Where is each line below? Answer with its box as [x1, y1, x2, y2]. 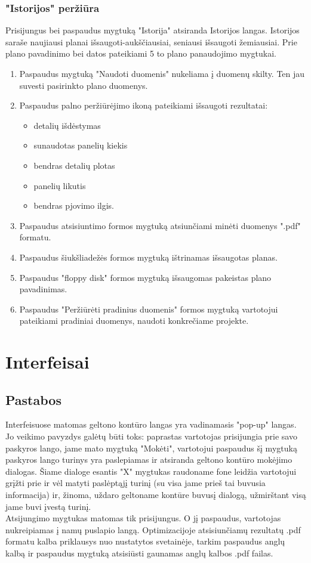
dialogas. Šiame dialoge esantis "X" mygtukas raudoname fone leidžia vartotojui [5, 465, 297, 477]
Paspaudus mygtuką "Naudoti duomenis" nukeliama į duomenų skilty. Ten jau [19, 67, 305, 79]
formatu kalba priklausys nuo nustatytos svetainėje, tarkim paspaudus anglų [5, 535, 285, 547]
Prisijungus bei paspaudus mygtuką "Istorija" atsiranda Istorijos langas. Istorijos [5, 24, 300, 36]
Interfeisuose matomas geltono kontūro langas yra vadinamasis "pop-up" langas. [5, 418, 297, 431]
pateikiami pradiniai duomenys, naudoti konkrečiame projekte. [19, 314, 249, 327]
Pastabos [5, 390, 61, 409]
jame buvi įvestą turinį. [5, 500, 91, 512]
